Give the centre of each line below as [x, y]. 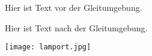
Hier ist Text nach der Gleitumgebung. [76, 27]
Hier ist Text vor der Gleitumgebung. [74, 7]
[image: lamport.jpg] [48, 47]
